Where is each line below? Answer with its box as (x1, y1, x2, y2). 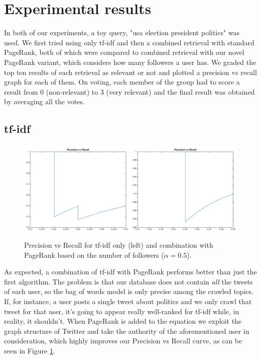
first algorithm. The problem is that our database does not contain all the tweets (4, 276, 253, 286)
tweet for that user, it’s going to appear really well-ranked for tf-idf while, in (4, 306, 239, 316)
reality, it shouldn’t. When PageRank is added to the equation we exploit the (4, 316, 242, 326)
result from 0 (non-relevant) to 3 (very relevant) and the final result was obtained (4, 86, 255, 97)
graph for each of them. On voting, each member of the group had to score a (4, 77, 240, 87)
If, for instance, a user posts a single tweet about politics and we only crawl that (4, 296, 252, 306)
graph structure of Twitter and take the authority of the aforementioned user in (4, 325, 249, 336)
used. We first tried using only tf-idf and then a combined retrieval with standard (4, 37, 254, 47)
